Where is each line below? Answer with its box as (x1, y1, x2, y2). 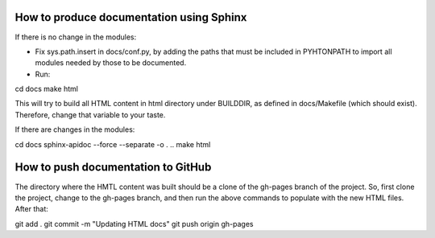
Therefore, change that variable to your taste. (14, 109, 166, 120)
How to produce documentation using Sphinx (14, 10, 247, 24)
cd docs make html (14, 84, 78, 94)
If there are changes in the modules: (14, 125, 135, 134)
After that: (14, 204, 48, 214)
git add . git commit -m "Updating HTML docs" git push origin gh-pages (14, 219, 254, 228)
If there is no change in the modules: (14, 32, 137, 42)
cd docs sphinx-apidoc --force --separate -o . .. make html (14, 139, 211, 149)
